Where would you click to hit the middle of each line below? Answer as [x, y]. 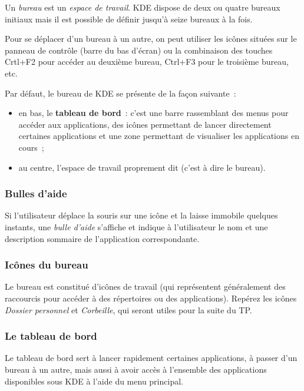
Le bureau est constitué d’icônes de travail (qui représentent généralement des [145, 286]
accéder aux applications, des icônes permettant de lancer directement [145, 124]
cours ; [31, 147]
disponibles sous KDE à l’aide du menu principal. [94, 381]
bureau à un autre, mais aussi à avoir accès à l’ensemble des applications [136, 369]
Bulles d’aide [36, 193]
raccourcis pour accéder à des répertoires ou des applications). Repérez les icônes [151, 298]
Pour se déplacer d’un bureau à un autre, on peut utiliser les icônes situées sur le [151, 39]
